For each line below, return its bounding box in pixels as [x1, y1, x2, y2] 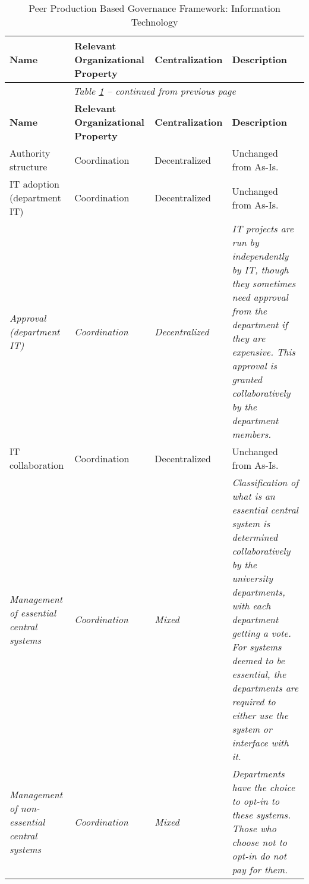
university [232, 571, 273, 585]
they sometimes [232, 276, 296, 290]
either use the [232, 708, 289, 722]
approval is [232, 359, 277, 372]
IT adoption [10, 177, 60, 191]
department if [232, 318, 288, 331]
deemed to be [232, 653, 285, 667]
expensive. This [232, 345, 295, 359]
